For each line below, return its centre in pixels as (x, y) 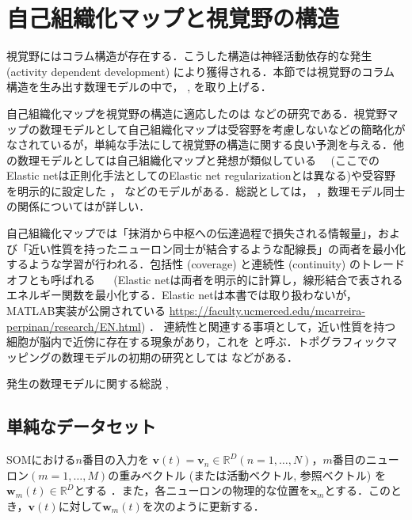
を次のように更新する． (203, 505)
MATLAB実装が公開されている (86, 311)
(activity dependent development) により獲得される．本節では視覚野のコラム (201, 71)
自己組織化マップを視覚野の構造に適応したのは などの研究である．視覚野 (197, 113)
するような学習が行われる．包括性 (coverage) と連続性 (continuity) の (183, 264)
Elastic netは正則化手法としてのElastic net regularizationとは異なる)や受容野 (201, 175)
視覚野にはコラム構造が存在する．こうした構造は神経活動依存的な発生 (189, 56)
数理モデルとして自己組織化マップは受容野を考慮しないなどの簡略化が (222, 129)
